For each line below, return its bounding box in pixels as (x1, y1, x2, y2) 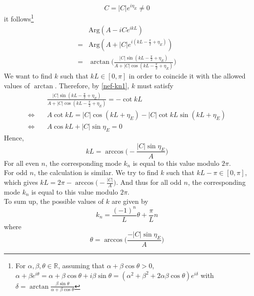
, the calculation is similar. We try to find (34, 167, 159, 178)
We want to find (4, 71, 52, 81)
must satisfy (137, 80, 173, 91)
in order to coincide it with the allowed (128, 71, 246, 81)
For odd (4, 167, 28, 178)
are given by (111, 196, 148, 206)
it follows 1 (4, 12, 34, 24)
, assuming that (58, 260, 105, 271)
